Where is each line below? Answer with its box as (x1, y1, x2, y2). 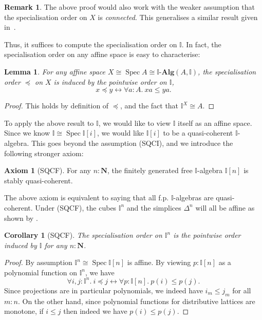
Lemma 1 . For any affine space (4, 66, 105, 77)
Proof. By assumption (4, 257, 72, 268)
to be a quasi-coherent (163, 127, 233, 138)
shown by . (4, 212, 38, 223)
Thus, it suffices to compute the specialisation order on (4, 39, 177, 49)
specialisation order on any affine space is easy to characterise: (4, 49, 200, 60)
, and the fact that (120, 100, 179, 111)
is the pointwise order (173, 230, 241, 240)
